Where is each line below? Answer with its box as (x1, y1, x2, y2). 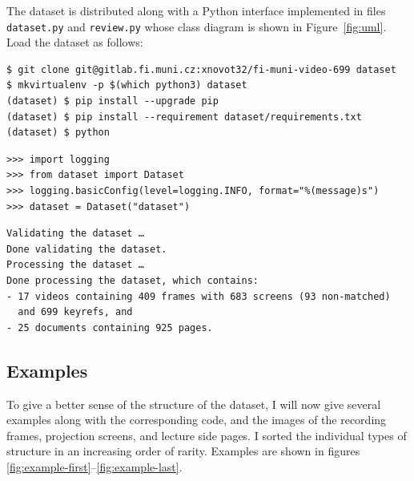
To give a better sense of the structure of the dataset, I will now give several (6, 395, 381, 412)
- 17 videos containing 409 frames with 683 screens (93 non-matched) (6, 290, 391, 302)
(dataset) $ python (6, 127, 110, 139)
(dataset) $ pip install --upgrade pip (6, 95, 219, 107)
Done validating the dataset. (6, 243, 167, 255)
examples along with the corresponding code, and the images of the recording (6, 411, 387, 428)
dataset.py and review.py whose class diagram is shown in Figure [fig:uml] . (6, 18, 387, 34)
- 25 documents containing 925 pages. (6, 321, 213, 333)
